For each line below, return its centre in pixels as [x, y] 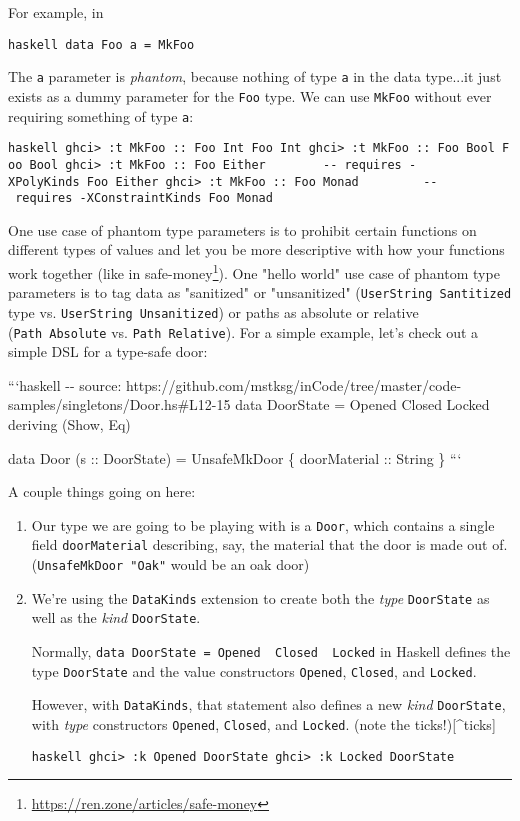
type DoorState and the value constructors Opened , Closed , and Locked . [254, 670]
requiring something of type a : [101, 115]
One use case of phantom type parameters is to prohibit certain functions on [242, 229]
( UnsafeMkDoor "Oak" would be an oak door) [170, 564]
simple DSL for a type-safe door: [108, 351]
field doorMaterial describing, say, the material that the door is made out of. [269, 544]
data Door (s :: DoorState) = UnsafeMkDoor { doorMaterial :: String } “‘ [235, 457]
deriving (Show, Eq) [69, 424]
